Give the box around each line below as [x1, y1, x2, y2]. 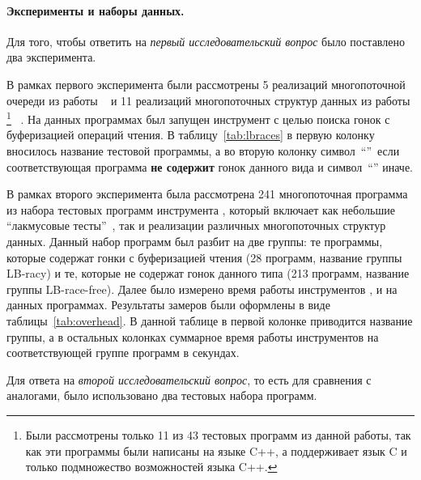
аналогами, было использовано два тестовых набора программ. [6, 387, 317, 404]
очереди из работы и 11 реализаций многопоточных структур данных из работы [6, 91, 410, 108]
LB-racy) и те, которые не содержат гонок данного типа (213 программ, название [6, 265, 410, 282]
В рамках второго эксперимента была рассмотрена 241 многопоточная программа [6, 185, 408, 202]
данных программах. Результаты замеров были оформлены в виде [6, 296, 330, 313]
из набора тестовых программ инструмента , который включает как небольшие [6, 201, 395, 218]
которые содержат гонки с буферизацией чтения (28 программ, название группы [6, 248, 402, 265]
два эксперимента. [6, 49, 96, 66]
